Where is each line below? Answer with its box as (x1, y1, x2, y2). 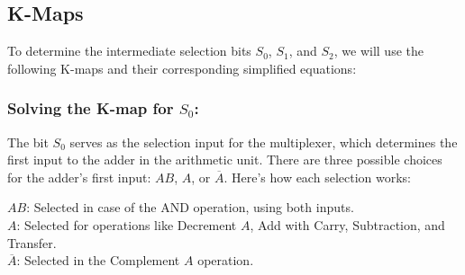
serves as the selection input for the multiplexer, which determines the (69, 132, 458, 151)
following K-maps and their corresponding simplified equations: (7, 58, 357, 77)
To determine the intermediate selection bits (7, 41, 251, 60)
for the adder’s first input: (7, 167, 151, 186)
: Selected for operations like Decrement (16, 215, 237, 234)
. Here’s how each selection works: (223, 167, 411, 186)
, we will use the (333, 41, 424, 60)
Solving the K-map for (7, 97, 174, 120)
